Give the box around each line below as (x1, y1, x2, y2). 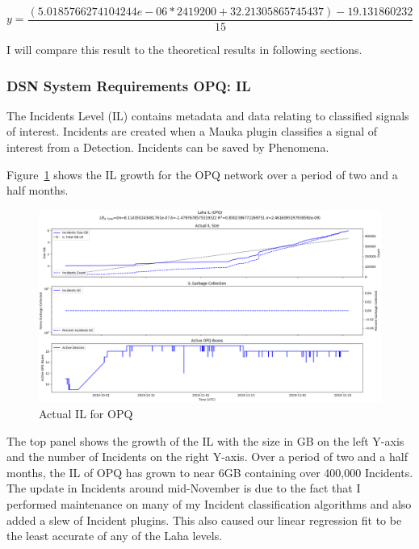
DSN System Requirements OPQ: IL (6, 75, 251, 95)
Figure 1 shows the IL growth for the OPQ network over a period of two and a (6, 166, 398, 182)
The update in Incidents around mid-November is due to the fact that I (6, 480, 361, 497)
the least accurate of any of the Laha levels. (6, 527, 223, 544)
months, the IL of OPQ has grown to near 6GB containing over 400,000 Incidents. (6, 463, 413, 480)
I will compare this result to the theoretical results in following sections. (6, 41, 362, 58)
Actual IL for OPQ (39, 404, 133, 421)
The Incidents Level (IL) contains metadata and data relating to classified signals (6, 107, 409, 124)
